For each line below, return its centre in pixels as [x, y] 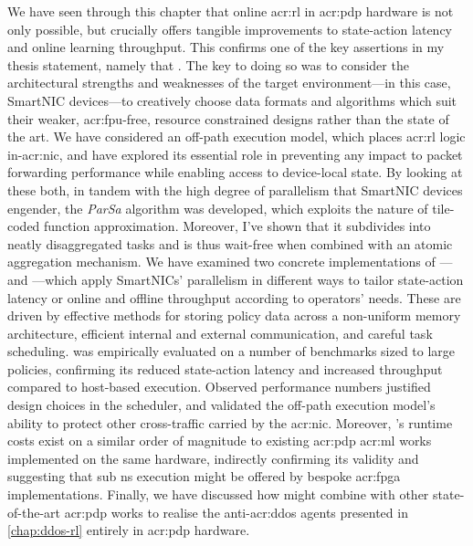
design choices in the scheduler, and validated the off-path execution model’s [221, 405]
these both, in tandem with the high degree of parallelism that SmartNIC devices [235, 189]
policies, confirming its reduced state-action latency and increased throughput [225, 368]
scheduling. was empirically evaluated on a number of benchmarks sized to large [231, 351]
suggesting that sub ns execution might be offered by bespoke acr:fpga [204, 476]
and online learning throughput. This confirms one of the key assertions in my [226, 47]
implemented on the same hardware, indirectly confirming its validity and [213, 458]
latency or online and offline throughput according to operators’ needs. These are [234, 297]
